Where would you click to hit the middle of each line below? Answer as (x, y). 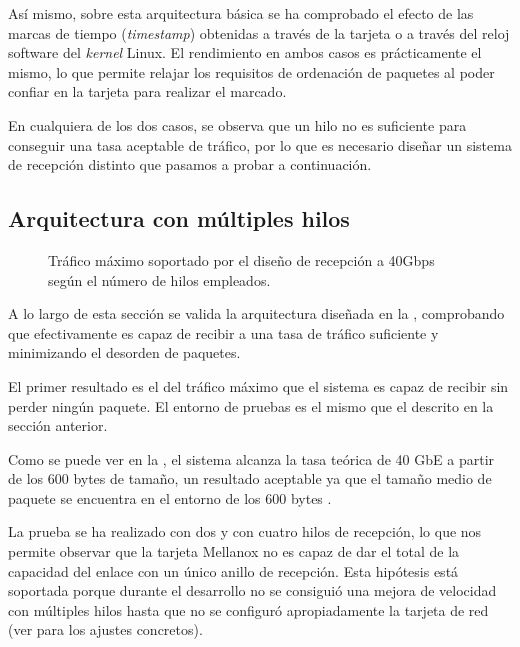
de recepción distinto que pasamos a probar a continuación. (190, 164)
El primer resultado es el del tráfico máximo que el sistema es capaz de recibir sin (258, 385)
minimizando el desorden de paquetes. (124, 352)
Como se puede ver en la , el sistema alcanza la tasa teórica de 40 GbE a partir (251, 458)
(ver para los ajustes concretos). (105, 629)
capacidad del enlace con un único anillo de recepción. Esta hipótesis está (233, 570)
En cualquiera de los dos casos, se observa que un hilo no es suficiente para (237, 124)
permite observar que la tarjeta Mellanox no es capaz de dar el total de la (234, 551)
